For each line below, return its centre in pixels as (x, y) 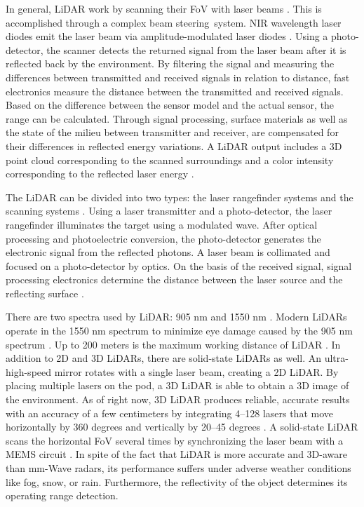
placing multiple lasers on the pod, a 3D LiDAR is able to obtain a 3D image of (177, 385)
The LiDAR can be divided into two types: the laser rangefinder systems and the (180, 197)
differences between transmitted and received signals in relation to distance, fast (178, 77)
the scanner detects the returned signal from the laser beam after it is (196, 49)
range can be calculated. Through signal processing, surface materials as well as (177, 118)
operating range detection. (62, 495)
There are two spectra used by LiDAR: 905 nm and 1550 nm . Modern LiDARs (176, 317)
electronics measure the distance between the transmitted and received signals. (175, 91)
